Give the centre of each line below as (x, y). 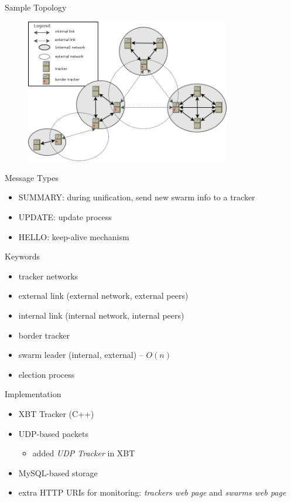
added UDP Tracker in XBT (84, 453)
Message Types (32, 177)
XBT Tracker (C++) (56, 413)
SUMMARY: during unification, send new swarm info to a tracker (137, 197)
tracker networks (48, 276)
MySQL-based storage (58, 472)
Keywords (23, 256)
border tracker (44, 335)
